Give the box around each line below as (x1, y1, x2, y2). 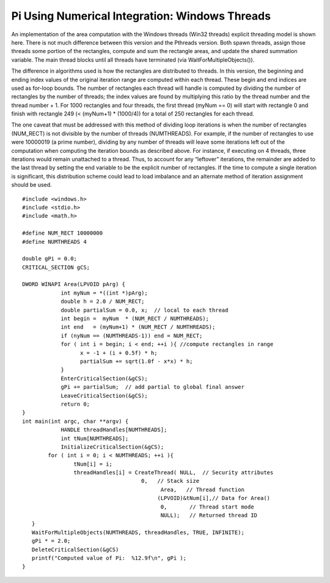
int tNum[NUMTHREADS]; (61, 435, 129, 442)
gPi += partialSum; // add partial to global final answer (61, 384, 244, 391)
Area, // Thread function (160, 486, 244, 493)
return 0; (61, 400, 90, 408)
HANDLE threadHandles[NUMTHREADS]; (61, 427, 167, 433)
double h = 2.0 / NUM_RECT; (61, 298, 145, 305)
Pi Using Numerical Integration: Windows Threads (11, 9, 271, 23)
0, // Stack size (141, 477, 200, 485)
